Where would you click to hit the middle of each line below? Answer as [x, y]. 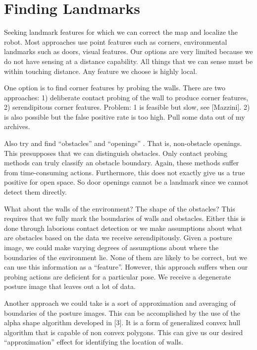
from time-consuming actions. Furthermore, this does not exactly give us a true [125, 172]
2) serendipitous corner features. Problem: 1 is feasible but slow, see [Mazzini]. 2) [127, 107]
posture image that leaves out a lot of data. [70, 286]
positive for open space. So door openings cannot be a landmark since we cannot [126, 182]
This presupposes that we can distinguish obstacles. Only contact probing [116, 153]
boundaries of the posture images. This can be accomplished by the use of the [122, 313]
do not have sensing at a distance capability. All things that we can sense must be [128, 61]
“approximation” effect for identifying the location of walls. [94, 342]
